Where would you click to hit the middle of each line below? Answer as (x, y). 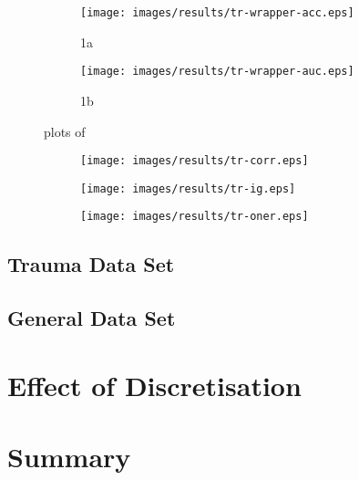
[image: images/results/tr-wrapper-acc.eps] (217, 13)
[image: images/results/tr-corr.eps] (195, 161)
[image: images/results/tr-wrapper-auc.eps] (217, 72)
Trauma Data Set (91, 264)
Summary (69, 457)
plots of (65, 131)
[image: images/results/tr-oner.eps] (195, 217)
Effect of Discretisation (154, 385)
